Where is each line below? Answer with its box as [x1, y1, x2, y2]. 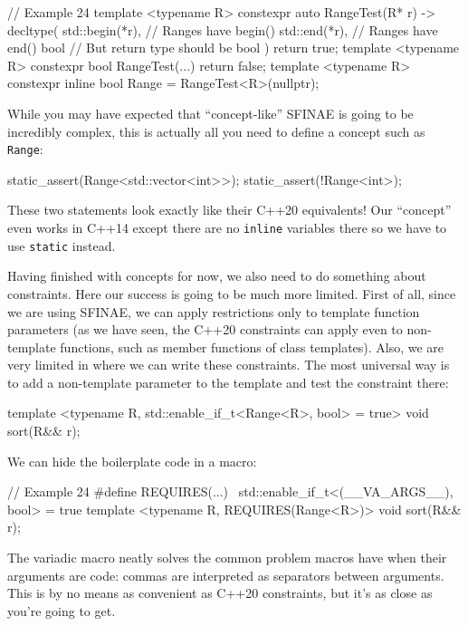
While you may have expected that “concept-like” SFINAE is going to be [7, 103, 414, 122]
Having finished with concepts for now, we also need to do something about [7, 266, 426, 285]
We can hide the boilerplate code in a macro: [7, 451, 257, 470]
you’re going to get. [7, 601, 116, 620]
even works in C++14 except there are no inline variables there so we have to [7, 218, 447, 236]
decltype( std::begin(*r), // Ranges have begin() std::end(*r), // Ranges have [7, 20, 438, 39]
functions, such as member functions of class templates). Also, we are [60, 337, 444, 356]
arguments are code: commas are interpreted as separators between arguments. [7, 565, 444, 584]
